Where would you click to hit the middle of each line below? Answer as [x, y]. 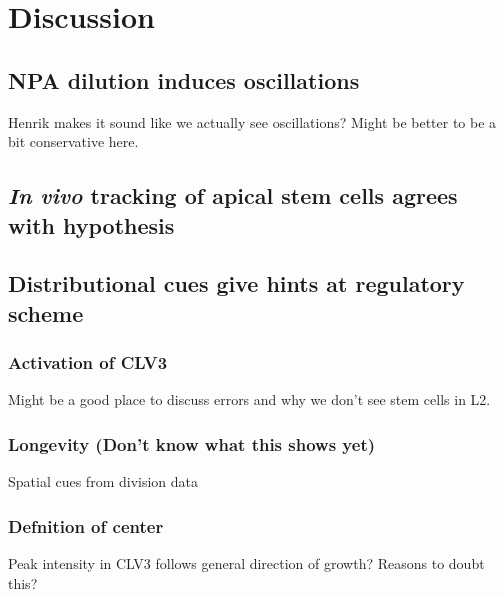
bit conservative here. [73, 141]
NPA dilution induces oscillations [184, 79]
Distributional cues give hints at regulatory [236, 283]
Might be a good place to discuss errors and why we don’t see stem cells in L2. [249, 399]
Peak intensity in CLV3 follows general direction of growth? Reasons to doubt [246, 562]
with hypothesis [91, 224]
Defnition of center [86, 525]
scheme [46, 312]
